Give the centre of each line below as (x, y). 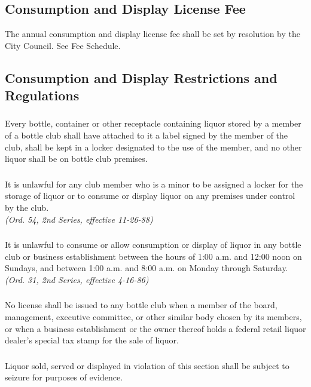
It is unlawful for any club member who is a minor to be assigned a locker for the (154, 184)
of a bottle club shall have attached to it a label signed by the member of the (147, 135)
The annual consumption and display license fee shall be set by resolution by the (153, 34)
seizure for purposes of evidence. (64, 377)
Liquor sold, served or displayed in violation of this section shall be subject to (147, 365)
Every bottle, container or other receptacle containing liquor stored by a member (153, 123)
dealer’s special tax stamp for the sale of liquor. (92, 340)
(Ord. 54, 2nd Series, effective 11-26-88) (79, 219)
